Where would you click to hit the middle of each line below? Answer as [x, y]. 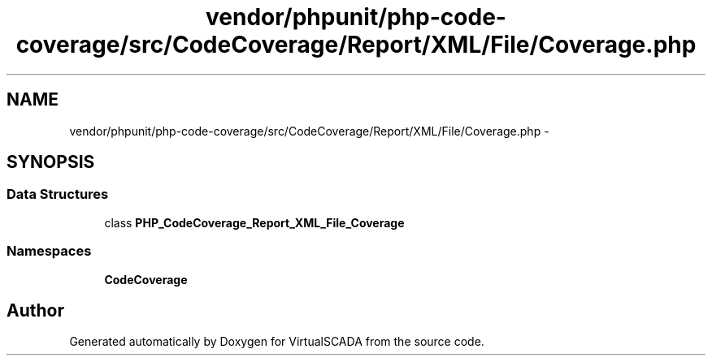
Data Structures [58, 194]
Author [35, 310]
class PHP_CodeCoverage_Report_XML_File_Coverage [254, 222]
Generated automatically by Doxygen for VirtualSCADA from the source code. [277, 342]
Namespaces [49, 251]
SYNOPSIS [51, 162]
